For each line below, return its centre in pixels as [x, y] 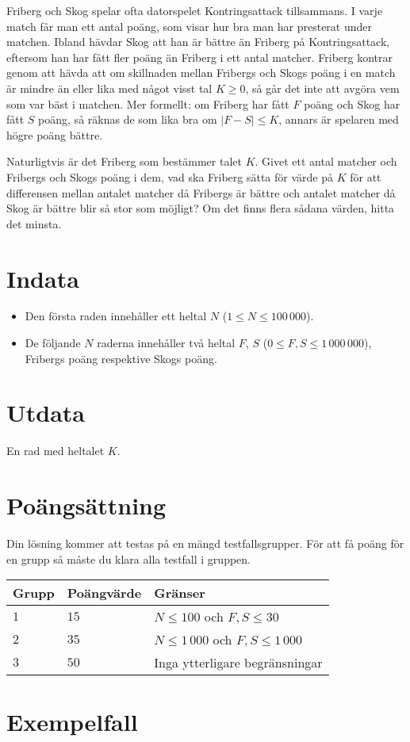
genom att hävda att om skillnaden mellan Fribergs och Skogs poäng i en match [201, 73]
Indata [43, 278]
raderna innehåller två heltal [166, 343]
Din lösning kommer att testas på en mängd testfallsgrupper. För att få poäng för [205, 543]
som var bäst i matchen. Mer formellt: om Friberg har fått [148, 103]
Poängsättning [86, 505]
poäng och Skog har [352, 103]
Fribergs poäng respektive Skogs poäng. [121, 358]
